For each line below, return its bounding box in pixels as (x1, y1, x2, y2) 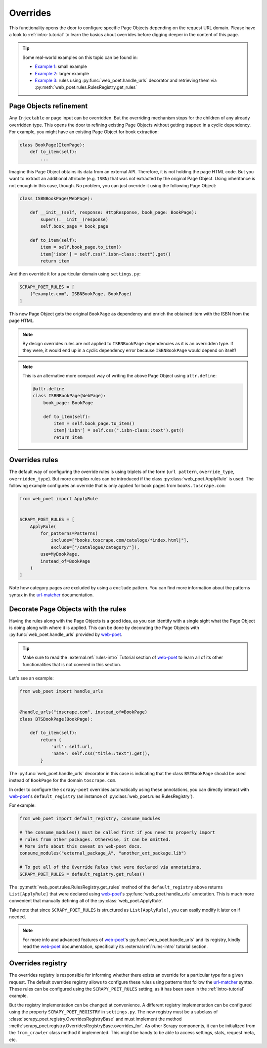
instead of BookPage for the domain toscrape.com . (9, 778, 117, 784)
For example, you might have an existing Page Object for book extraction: (9, 129, 159, 135)
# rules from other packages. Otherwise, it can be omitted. (19, 837, 171, 842)
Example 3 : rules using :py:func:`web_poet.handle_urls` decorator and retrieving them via (35, 77, 217, 83)
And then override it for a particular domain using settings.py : (9, 270, 141, 277)
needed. (9, 914, 26, 920)
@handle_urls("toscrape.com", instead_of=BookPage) (19, 709, 148, 715)
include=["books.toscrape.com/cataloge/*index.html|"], (50, 537, 189, 543)
